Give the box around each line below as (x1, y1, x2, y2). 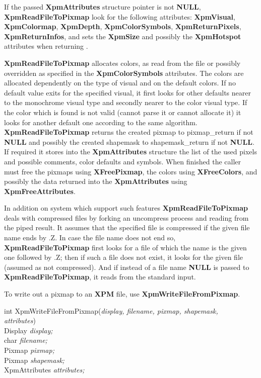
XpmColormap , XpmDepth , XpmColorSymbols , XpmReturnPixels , (4, 21, 241, 32)
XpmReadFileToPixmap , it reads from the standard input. (4, 271, 196, 282)
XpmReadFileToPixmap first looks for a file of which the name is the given (4, 242, 247, 252)
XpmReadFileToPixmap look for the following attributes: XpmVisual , (4, 11, 235, 22)
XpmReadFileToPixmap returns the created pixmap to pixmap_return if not (4, 127, 253, 137)
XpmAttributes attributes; (4, 364, 85, 375)
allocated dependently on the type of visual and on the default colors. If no (4, 77, 236, 88)
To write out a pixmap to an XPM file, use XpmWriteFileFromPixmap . (4, 289, 240, 299)
